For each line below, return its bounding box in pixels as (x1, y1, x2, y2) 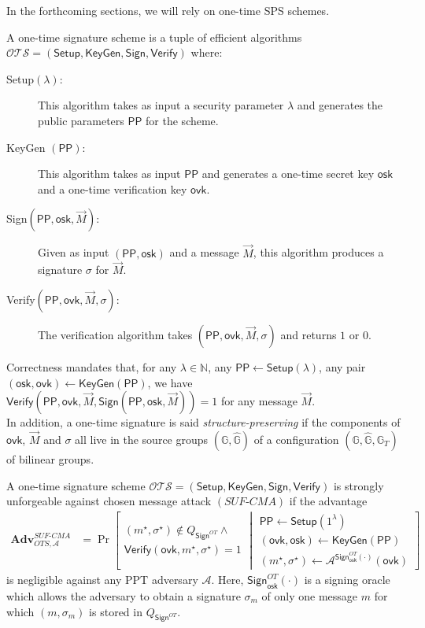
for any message (220, 393, 297, 409)
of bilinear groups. (6, 450, 94, 467)
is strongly (333, 477, 384, 493)
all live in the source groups (75, 430, 209, 447)
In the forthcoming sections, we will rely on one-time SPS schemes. (6, 2, 330, 18)
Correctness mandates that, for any (6, 358, 177, 375)
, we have (147, 374, 193, 390)
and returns (280, 326, 337, 342)
